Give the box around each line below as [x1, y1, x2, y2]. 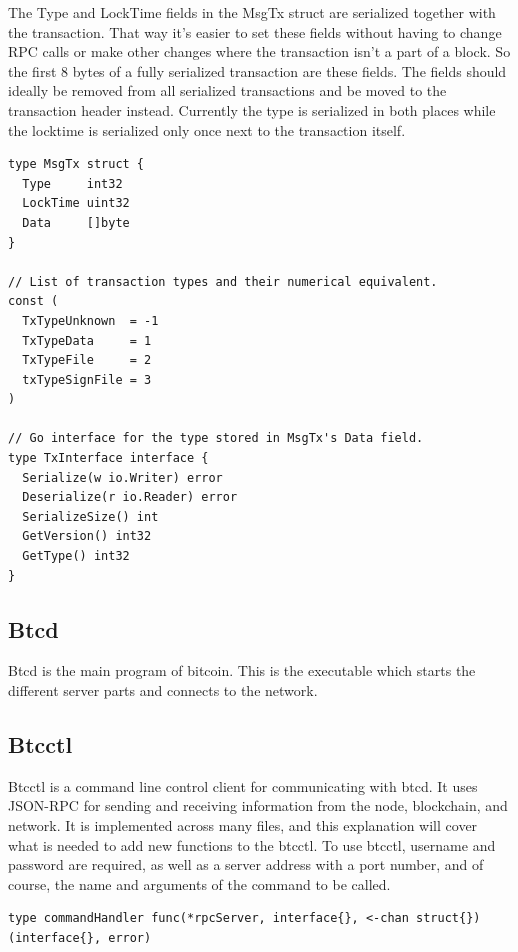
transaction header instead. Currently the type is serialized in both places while [8, 99, 496, 120]
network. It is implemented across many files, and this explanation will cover [8, 815, 478, 835]
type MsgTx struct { [8, 157, 145, 172]
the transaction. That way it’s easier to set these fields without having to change [8, 21, 502, 42]
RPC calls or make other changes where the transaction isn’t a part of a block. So [8, 41, 511, 62]
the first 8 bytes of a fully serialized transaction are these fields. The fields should [8, 60, 507, 81]
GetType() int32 [22, 549, 130, 564]
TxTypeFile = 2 [22, 353, 152, 368]
